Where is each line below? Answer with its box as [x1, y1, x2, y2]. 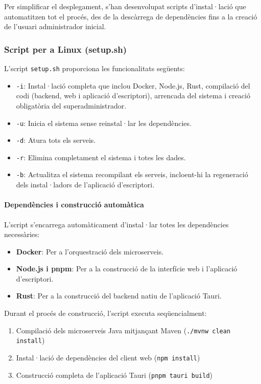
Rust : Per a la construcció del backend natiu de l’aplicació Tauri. [16, 290, 222, 301]
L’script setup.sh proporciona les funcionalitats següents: [4, 63, 185, 73]
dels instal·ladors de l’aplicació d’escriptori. [16, 179, 155, 190]
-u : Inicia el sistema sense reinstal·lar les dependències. [16, 117, 192, 128]
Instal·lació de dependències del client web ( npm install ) [16, 352, 200, 362]
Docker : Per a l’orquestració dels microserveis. [16, 246, 164, 257]
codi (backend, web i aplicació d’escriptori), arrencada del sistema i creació [16, 90, 250, 101]
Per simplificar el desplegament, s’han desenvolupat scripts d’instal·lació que [4, 1, 246, 11]
